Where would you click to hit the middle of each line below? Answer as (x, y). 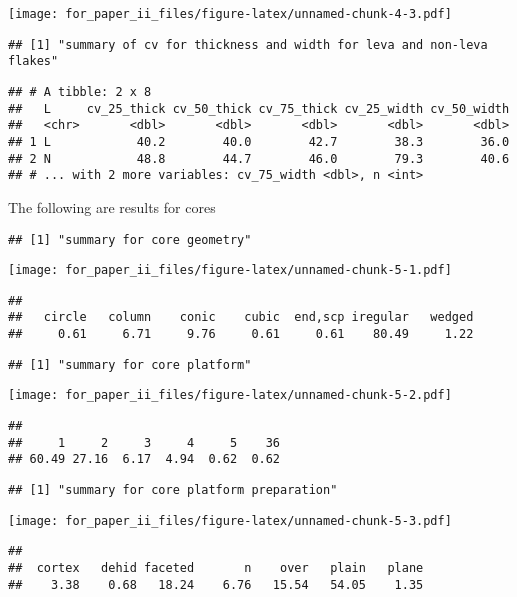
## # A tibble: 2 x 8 (80, 91)
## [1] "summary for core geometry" (130, 239)
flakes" (33, 61)
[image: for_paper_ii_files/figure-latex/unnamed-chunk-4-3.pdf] (230, 14)
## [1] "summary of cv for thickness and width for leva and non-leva (248, 44)
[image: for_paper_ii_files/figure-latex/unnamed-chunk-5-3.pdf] (230, 520)
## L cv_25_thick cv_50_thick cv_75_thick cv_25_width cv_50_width (259, 108)
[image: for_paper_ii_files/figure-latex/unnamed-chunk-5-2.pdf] (230, 395)
